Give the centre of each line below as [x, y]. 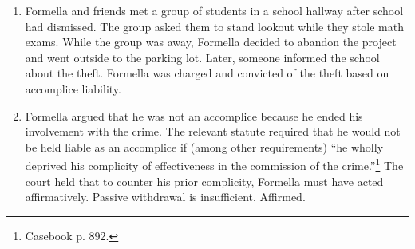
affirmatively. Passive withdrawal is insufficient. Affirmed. [165, 197]
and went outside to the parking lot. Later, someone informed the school [202, 57]
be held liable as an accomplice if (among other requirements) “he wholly [204, 146]
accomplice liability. [73, 88]
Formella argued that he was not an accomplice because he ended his [194, 115]
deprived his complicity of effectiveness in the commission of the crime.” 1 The [214, 164]
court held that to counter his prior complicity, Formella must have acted [204, 181]
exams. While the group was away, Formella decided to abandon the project [211, 42]
